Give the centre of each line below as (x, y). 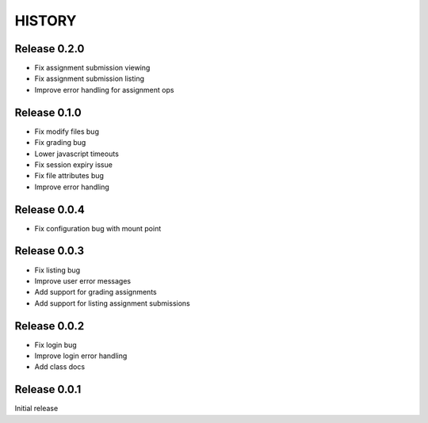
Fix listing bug (57, 270)
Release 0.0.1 (48, 389)
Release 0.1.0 (48, 112)
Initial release (36, 409)
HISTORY (46, 21)
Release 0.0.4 (50, 210)
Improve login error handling (81, 356)
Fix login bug (55, 345)
